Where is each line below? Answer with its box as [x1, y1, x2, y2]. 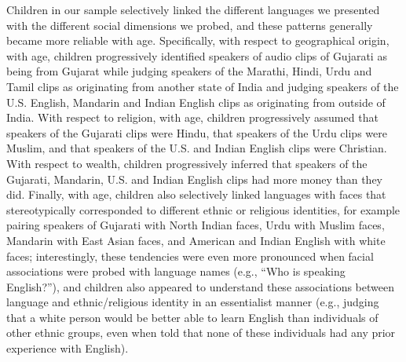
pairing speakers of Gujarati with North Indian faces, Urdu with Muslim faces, [6, 217, 385, 233]
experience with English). [6, 340, 129, 357]
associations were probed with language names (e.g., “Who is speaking [6, 263, 346, 280]
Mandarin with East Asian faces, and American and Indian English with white [6, 232, 386, 248]
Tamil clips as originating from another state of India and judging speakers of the [6, 78, 399, 94]
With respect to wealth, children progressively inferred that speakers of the [6, 155, 368, 171]
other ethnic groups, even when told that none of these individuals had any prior [6, 324, 396, 341]
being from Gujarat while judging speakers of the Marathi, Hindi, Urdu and [6, 63, 372, 79]
